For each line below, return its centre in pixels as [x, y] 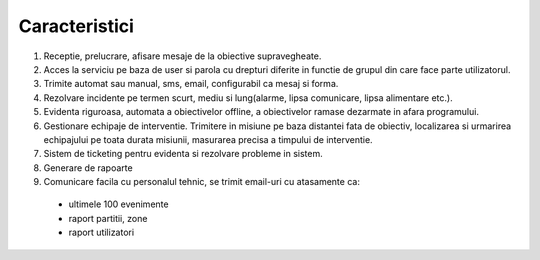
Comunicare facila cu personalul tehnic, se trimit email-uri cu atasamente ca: [201, 182]
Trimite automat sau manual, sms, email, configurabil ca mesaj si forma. [191, 84]
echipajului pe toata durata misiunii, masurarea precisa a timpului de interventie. [208, 139]
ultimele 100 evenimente [118, 204]
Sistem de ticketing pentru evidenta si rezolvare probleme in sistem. [183, 154]
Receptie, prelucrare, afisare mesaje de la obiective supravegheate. [182, 56]
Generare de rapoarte [88, 167]
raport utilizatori [101, 232]
